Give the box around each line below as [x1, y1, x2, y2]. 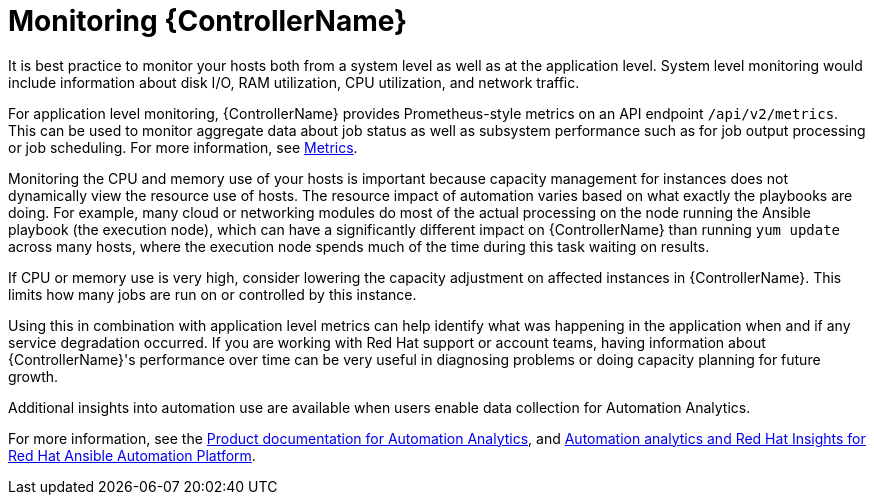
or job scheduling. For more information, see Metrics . [8, 138, 358, 156]
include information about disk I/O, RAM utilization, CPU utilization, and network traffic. [8, 73, 580, 91]
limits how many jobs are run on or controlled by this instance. [8, 285, 417, 303]
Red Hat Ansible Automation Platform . [8, 446, 256, 464]
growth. [8, 367, 59, 385]
